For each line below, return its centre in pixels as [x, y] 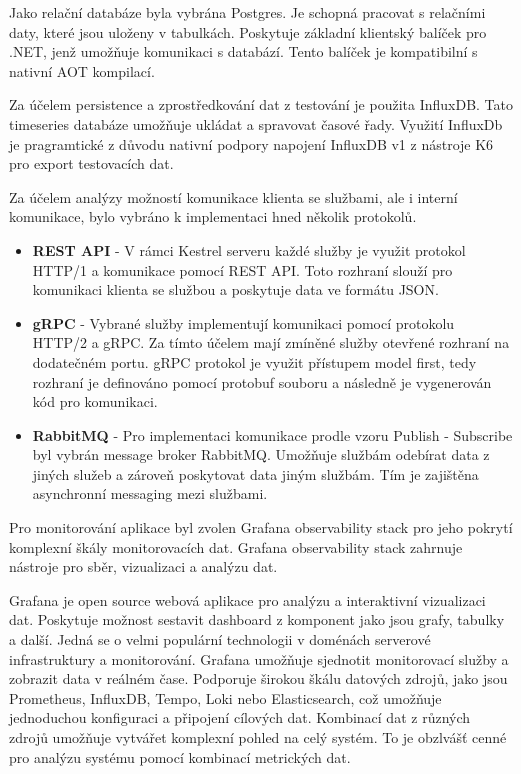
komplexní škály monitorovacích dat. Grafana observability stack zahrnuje [236, 546]
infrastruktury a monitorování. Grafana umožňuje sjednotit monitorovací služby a [259, 658]
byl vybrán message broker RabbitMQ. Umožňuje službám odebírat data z [261, 454]
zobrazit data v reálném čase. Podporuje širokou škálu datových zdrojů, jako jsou [258, 678]
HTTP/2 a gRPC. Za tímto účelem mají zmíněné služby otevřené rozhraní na [271, 342]
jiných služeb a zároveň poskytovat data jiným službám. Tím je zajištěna [255, 473]
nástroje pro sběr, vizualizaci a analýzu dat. [143, 566]
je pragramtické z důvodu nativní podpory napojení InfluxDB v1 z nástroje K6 [251, 143]
